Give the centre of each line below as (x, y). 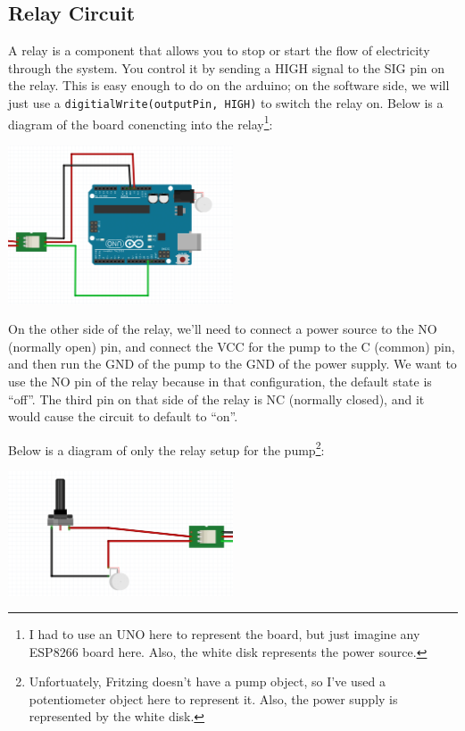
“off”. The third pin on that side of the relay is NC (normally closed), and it (216, 399)
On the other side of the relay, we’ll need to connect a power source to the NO (223, 329)
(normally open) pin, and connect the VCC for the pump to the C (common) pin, (232, 346)
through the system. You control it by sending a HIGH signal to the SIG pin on (227, 67)
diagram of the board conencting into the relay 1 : (141, 122)
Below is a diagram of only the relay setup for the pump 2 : (166, 448)
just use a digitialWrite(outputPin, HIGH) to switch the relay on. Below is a (226, 102)
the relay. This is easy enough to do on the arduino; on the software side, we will (229, 85)
